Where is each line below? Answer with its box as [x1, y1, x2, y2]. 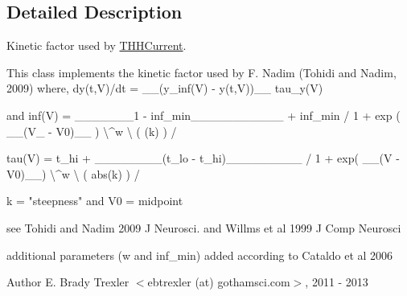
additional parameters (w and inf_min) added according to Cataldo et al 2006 [6, 246, 393, 263]
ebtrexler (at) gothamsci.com [147, 273, 290, 290]
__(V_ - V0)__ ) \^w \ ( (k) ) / [6, 122, 177, 139]
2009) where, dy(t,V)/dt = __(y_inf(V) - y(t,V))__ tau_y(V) [6, 80, 323, 97]
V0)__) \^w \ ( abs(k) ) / [6, 165, 140, 182]
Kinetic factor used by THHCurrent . [6, 37, 187, 54]
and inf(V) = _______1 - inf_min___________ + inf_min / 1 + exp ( [6, 106, 401, 123]
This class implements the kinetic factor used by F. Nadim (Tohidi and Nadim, [6, 64, 397, 80]
